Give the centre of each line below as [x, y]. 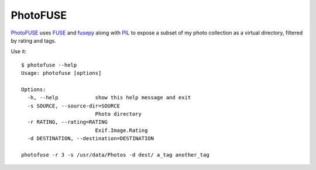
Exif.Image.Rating [121, 130]
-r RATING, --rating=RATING [68, 122]
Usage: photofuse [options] [61, 73]
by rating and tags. [34, 40]
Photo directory [118, 114]
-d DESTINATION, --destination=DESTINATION [91, 138]
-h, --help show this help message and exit [109, 98]
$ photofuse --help [49, 65]
